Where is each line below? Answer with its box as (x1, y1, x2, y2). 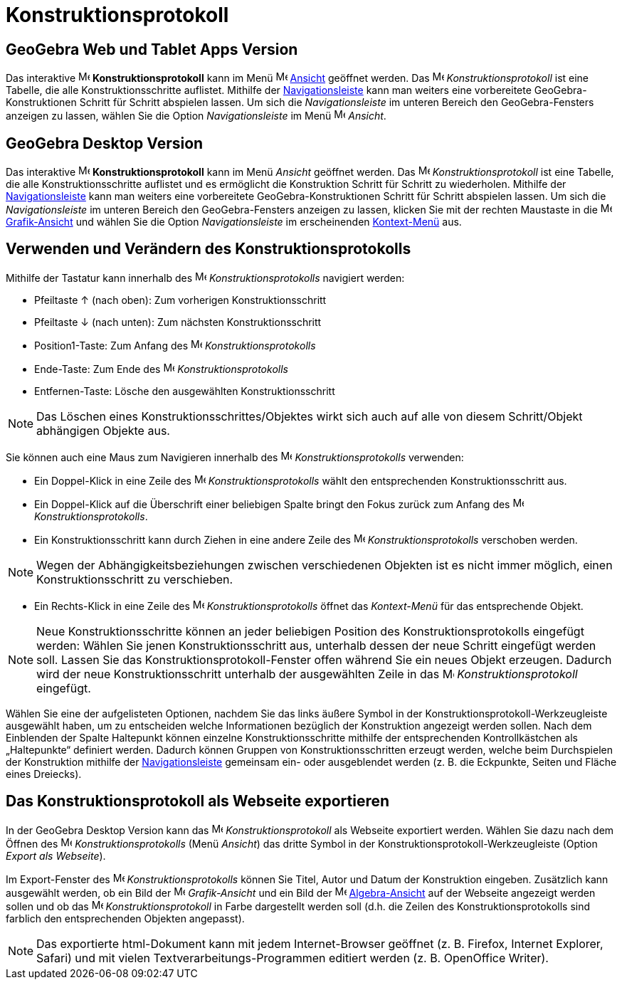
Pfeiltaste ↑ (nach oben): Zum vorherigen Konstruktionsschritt (34, 293, 327, 306)
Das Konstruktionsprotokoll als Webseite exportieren (6, 792, 390, 811)
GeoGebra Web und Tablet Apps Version (6, 40, 298, 58)
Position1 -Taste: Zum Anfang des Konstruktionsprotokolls (34, 339, 316, 352)
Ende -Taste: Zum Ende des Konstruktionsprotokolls (34, 362, 288, 375)
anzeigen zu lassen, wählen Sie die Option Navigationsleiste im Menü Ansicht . (6, 110, 386, 122)
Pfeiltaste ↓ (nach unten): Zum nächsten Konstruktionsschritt (34, 315, 322, 328)
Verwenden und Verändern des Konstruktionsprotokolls (6, 240, 411, 258)
